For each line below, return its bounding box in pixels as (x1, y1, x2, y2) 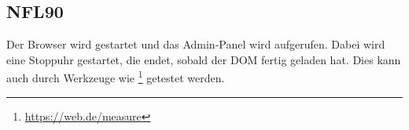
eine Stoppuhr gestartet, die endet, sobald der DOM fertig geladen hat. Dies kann (6, 51, 401, 67)
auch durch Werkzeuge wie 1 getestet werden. (6, 67, 225, 86)
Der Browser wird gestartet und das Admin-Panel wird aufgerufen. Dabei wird (6, 36, 385, 52)
